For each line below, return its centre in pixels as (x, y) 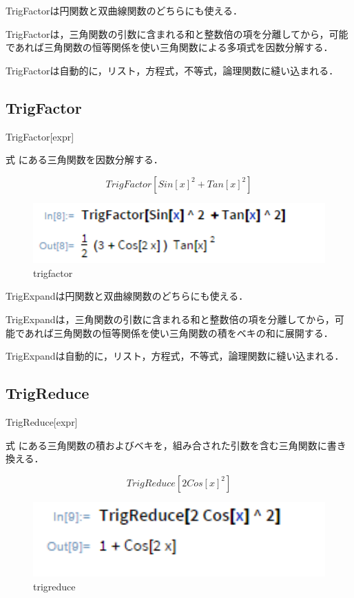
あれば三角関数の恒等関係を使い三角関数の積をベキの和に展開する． (179, 332)
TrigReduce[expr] (42, 421)
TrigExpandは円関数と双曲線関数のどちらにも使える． (127, 296)
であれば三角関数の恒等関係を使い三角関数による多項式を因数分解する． (169, 47)
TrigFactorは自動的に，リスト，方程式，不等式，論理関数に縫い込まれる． (172, 70)
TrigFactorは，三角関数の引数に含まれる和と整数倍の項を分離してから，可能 (177, 33)
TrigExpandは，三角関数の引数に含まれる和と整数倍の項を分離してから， (170, 319)
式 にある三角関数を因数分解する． (84, 159)
